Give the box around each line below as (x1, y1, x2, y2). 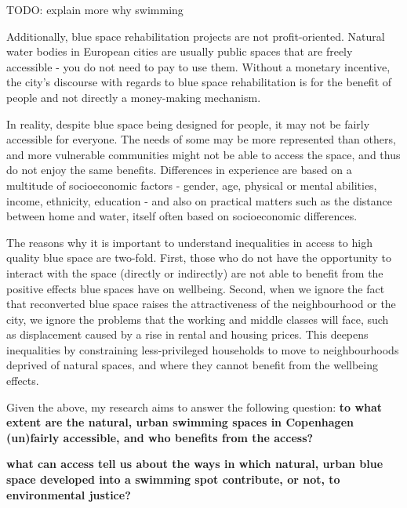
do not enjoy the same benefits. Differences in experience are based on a (6, 161, 352, 178)
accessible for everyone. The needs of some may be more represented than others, (6, 131, 396, 147)
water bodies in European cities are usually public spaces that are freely (6, 43, 353, 60)
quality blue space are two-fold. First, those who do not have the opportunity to (6, 249, 391, 266)
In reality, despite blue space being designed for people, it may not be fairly (6, 115, 370, 132)
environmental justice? (6, 486, 131, 503)
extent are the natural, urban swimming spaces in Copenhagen (6, 414, 354, 430)
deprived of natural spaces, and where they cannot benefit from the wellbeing (6, 357, 378, 373)
